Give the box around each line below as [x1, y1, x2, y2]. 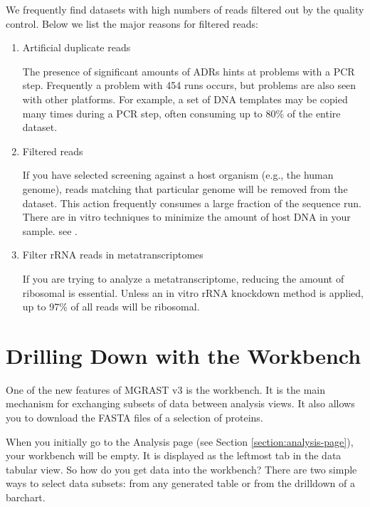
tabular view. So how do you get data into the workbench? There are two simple [6, 461, 357, 476]
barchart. [6, 489, 46, 504]
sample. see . [22, 223, 78, 238]
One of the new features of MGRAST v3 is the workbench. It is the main [6, 382, 325, 397]
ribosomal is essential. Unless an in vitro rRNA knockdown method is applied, [22, 285, 364, 300]
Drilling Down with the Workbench [6, 340, 361, 370]
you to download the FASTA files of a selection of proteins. [6, 410, 263, 424]
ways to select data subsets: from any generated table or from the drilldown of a [6, 476, 355, 491]
